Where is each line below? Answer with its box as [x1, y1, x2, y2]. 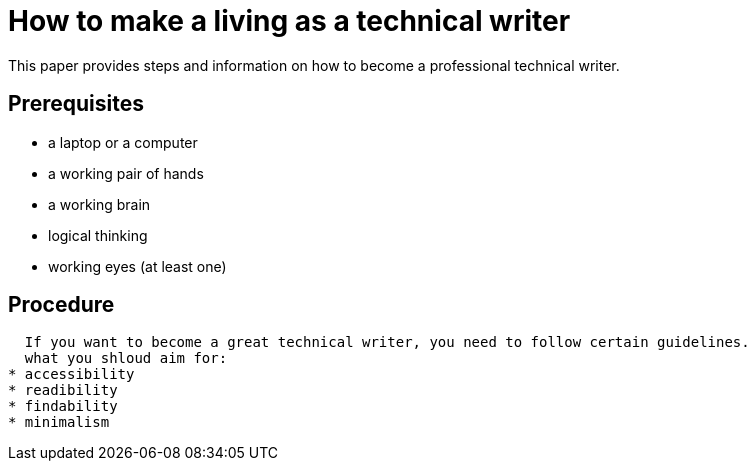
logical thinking [48, 226, 148, 244]
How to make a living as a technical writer [8, 4, 571, 38]
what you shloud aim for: [24, 350, 228, 367]
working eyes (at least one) [48, 257, 227, 275]
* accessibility [8, 366, 135, 383]
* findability [8, 398, 118, 415]
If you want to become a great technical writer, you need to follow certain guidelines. [24, 334, 750, 351]
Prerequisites [8, 91, 144, 117]
